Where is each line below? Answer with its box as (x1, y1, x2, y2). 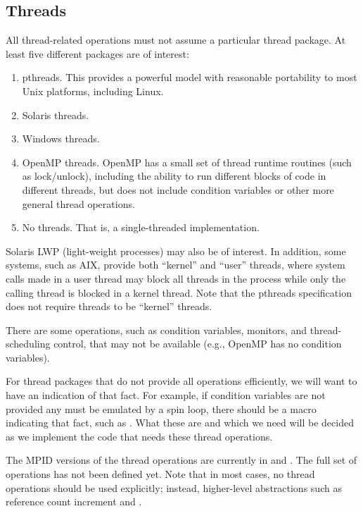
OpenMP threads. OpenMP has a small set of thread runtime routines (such (22, 154, 352, 169)
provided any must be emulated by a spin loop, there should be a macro (6, 401, 317, 416)
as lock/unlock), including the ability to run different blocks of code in (22, 168, 326, 183)
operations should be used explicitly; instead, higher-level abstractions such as (6, 480, 342, 495)
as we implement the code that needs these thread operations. (6, 429, 273, 443)
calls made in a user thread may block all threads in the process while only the (6, 271, 346, 285)
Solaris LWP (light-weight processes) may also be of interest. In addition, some (6, 243, 346, 258)
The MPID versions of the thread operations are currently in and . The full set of (6, 452, 357, 467)
